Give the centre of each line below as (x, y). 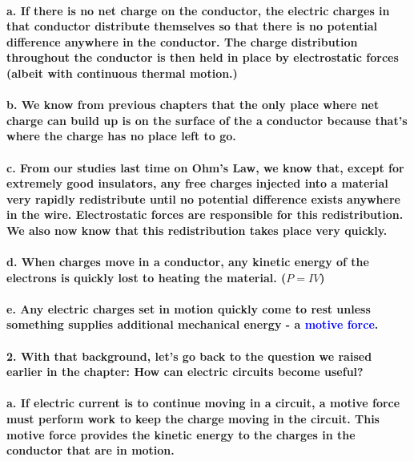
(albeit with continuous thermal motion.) (122, 73)
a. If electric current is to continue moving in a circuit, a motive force (203, 403)
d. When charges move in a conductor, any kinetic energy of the (188, 262)
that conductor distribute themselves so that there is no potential (192, 26)
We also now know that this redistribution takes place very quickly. (197, 230)
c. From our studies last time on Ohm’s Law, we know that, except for (205, 167)
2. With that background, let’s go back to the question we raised (189, 356)
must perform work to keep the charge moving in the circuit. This (193, 419)
